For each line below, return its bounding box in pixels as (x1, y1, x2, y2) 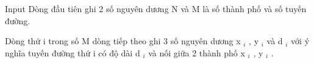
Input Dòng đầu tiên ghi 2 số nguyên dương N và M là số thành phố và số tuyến (5, 2, 307, 15)
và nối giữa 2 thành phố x (148, 46, 245, 59)
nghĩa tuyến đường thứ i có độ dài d (5, 46, 140, 59)
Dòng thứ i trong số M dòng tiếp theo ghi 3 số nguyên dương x (5, 35, 241, 47)
